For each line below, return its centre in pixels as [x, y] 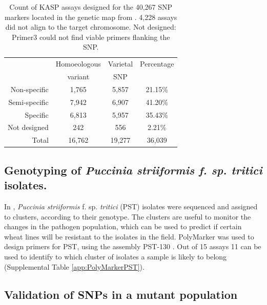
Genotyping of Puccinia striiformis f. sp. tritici [133, 170]
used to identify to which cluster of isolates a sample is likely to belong [116, 256]
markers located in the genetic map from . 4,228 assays [91, 17]
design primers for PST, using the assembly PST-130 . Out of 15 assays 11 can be [133, 246]
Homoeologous [78, 64]
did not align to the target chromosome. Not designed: [91, 27]
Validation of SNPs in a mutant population [121, 294]
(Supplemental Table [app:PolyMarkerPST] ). [74, 266]
